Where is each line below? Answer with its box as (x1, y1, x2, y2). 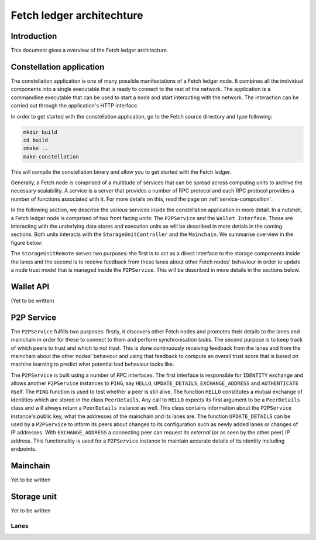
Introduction (11, 31, 57, 41)
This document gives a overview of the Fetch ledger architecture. (11, 47, 169, 54)
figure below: (11, 239, 43, 246)
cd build (23, 137, 49, 143)
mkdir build (23, 129, 58, 135)
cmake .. (23, 145, 49, 152)
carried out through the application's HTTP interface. (11, 102, 139, 109)
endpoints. (11, 446, 37, 453)
